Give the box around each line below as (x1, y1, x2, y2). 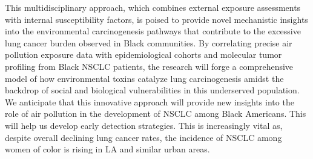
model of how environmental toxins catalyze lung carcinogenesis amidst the (5, 72, 284, 84)
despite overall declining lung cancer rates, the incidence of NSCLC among (5, 131, 282, 143)
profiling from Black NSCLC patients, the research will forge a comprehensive (5, 60, 294, 72)
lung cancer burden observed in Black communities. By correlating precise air (5, 36, 292, 49)
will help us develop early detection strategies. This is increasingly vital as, (5, 119, 283, 131)
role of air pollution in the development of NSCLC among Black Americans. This (5, 107, 306, 120)
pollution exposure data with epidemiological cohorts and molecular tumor (5, 48, 282, 61)
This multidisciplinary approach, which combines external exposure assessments (5, 1, 301, 13)
